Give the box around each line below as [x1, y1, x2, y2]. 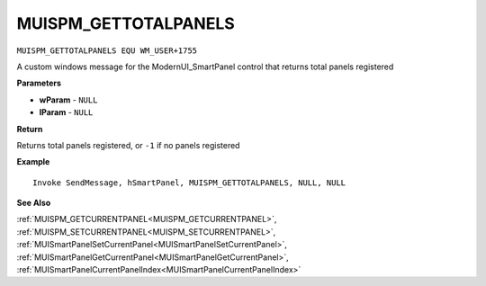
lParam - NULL [39, 107, 94, 118]
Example [16, 156, 50, 167]
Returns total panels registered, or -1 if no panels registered [16, 139, 240, 150]
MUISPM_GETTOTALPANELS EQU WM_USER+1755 [16, 45, 198, 56]
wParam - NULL [39, 94, 98, 105]
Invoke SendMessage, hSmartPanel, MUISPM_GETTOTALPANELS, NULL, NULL [32, 177, 346, 188]
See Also [16, 198, 51, 209]
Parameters [16, 77, 62, 89]
